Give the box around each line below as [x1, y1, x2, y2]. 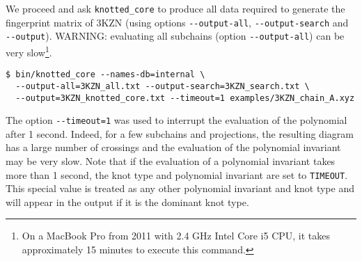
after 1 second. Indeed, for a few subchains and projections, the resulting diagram [6, 126, 354, 141]
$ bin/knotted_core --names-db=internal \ [6, 70, 205, 80]
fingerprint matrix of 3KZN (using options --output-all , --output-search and [6, 15, 349, 29]
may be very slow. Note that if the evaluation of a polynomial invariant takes [6, 154, 336, 168]
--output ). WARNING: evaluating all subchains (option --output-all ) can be [6, 29, 345, 43]
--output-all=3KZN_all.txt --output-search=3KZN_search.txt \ [15, 81, 310, 91]
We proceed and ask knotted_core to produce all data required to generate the [6, 1, 345, 15]
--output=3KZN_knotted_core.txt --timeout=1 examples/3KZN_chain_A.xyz [15, 93, 355, 103]
